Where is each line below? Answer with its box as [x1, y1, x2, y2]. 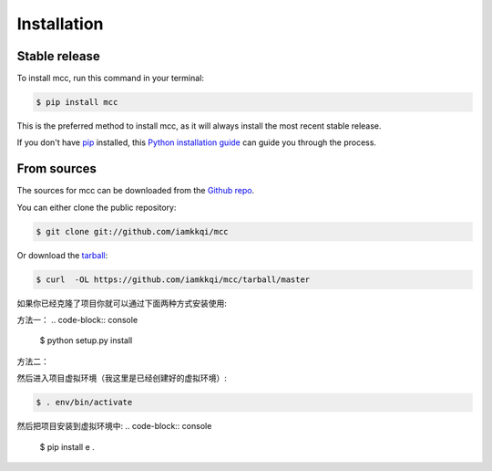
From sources [16, 161, 97, 177]
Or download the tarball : [16, 249, 108, 260]
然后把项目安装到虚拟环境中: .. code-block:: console [16, 421, 212, 432]
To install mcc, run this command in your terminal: [16, 73, 205, 84]
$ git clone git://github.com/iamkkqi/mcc [36, 226, 229, 236]
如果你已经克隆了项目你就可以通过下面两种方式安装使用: [16, 298, 228, 309]
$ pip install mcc [36, 97, 118, 108]
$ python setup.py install [39, 335, 133, 346]
